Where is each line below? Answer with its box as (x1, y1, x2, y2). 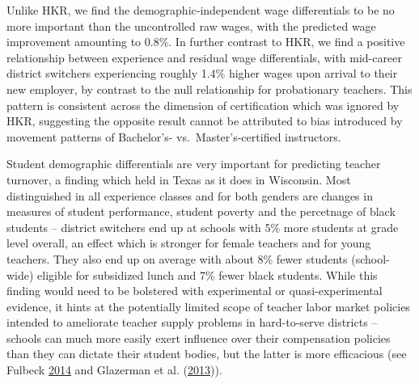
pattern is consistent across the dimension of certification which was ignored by (6, 96, 400, 113)
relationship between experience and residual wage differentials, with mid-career (6, 49, 402, 65)
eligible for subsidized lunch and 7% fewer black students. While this (37, 266, 378, 283)
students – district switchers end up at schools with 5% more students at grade (6, 218, 399, 235)
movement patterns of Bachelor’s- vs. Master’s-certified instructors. (6, 128, 341, 145)
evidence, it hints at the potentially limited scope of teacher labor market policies (6, 297, 410, 314)
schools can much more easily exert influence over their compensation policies (6, 329, 391, 346)
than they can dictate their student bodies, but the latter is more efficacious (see (6, 345, 407, 362)
